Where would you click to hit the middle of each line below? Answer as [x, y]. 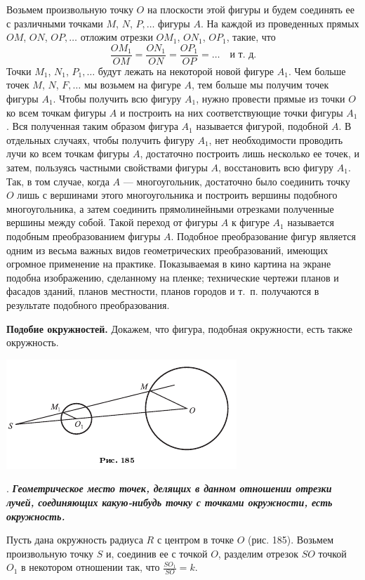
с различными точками [55, 23]
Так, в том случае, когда [58, 181]
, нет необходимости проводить [276, 139]
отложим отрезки [117, 37]
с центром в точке [195, 540]
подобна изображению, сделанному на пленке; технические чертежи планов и [173, 277]
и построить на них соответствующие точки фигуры [231, 112]
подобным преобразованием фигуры [84, 236]
